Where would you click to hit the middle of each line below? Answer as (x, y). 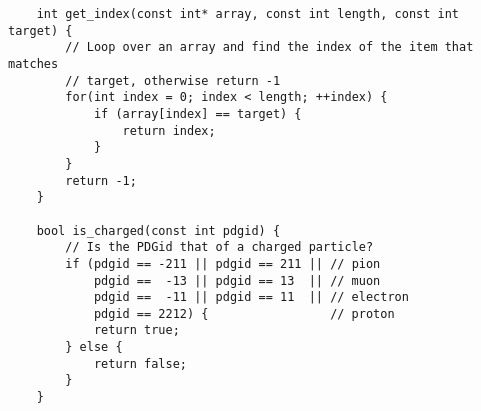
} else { (94, 347)
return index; (169, 130)
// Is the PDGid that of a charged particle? (219, 247)
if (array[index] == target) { (197, 113)
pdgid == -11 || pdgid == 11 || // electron (251, 297)
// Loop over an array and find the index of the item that (269, 47)
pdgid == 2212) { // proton (244, 313)
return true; (136, 330)
